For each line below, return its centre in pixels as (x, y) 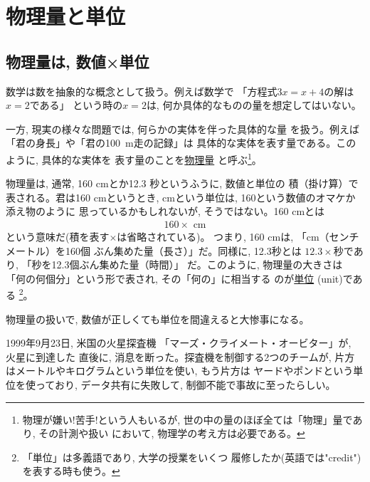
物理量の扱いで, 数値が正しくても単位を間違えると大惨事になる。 (158, 319)
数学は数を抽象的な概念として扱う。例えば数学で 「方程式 (142, 91)
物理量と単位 (66, 16)
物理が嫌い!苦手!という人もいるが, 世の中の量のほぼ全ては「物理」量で (187, 419)
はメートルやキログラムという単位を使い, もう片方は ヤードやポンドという (180, 371)
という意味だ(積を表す (58, 237)
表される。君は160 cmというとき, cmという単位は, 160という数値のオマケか (181, 197)
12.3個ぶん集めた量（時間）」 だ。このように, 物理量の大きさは (197, 264)
